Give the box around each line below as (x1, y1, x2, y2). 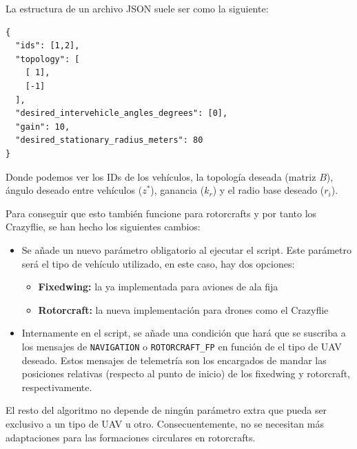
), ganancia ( (150, 183, 205, 197)
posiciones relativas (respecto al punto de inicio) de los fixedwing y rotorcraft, (21, 366, 350, 381)
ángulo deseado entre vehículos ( (6, 183, 143, 197)
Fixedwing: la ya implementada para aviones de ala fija (38, 279, 278, 294)
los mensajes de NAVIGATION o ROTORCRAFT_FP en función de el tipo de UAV (21, 339, 342, 353)
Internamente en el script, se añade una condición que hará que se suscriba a (21, 326, 346, 340)
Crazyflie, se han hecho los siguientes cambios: (6, 219, 201, 234)
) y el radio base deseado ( (212, 183, 325, 197)
